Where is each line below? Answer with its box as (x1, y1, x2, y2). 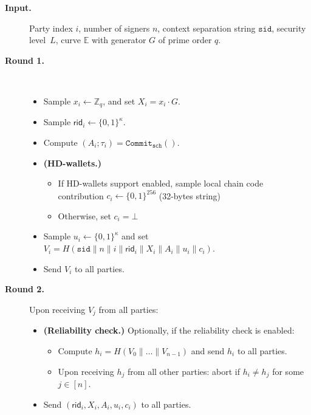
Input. (5, 1, 32, 13)
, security (272, 21, 306, 34)
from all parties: (98, 303, 159, 315)
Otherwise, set (58, 209, 111, 222)
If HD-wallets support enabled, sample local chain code (58, 177, 264, 190)
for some (272, 365, 304, 377)
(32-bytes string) (159, 189, 221, 202)
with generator (91, 33, 146, 46)
